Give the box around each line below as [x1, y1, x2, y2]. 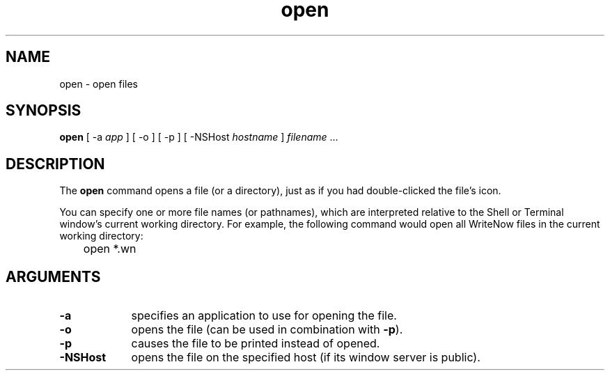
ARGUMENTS [6, 267, 101, 285]
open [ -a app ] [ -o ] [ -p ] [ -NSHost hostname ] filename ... [59, 131, 338, 143]
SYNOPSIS [6, 102, 81, 120]
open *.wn [83, 242, 136, 256]
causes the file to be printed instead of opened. [131, 336, 380, 351]
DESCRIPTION [6, 155, 105, 173]
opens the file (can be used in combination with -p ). [131, 322, 403, 337]
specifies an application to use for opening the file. [131, 308, 397, 323]
